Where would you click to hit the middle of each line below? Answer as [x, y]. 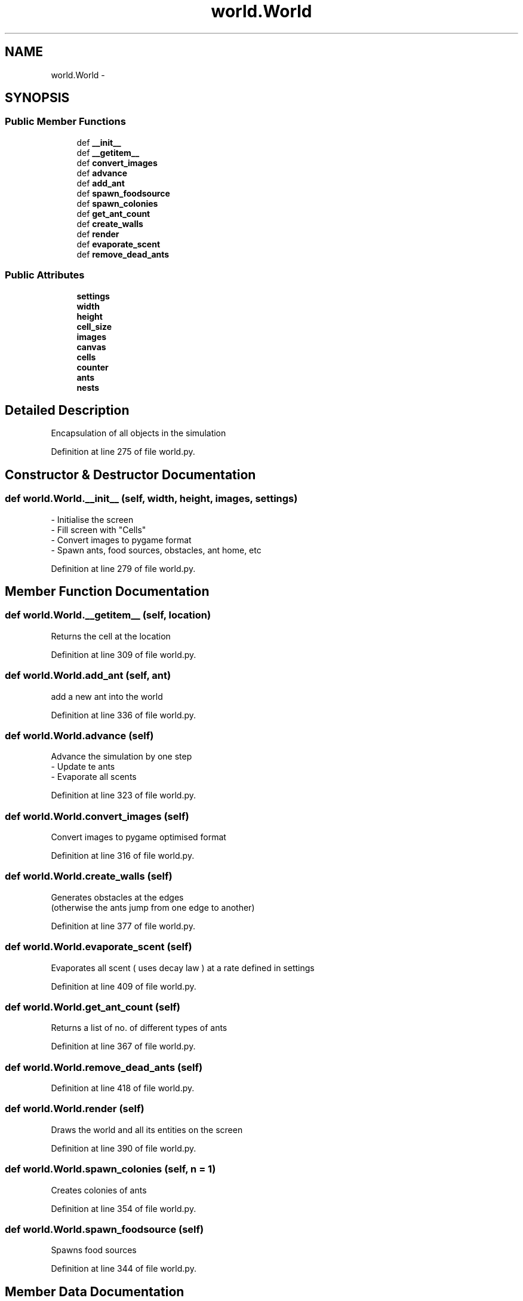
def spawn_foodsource [123, 193]
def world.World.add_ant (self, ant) [88, 676]
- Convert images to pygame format [121, 540]
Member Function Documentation [107, 592]
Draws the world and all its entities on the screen [147, 1129]
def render [98, 234]
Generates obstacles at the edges [117, 897]
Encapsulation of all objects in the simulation [139, 433]
